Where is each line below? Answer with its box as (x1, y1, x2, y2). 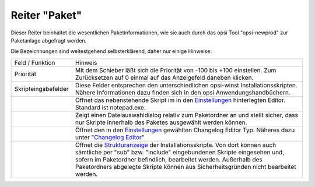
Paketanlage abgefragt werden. (10, 37, 87, 44)
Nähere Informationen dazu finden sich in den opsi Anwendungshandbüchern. (75, 88, 291, 96)
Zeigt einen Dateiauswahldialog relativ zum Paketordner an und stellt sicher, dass (75, 111, 299, 119)
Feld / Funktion (14, 58, 55, 66)
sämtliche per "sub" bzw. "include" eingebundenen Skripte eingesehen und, (75, 148, 285, 156)
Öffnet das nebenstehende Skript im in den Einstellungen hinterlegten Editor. (75, 96, 286, 104)
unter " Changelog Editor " (75, 133, 145, 141)
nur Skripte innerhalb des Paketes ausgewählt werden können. (75, 118, 247, 126)
